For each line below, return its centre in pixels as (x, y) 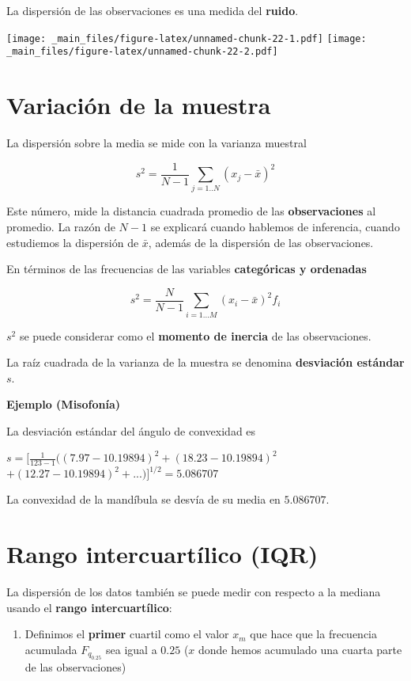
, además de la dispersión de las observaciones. (261, 242)
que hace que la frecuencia (313, 634)
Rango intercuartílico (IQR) (162, 554)
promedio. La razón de (61, 227)
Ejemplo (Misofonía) (63, 404)
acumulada (51, 649)
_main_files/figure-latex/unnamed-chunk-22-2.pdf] (142, 52)
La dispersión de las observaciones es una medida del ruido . (153, 10)
